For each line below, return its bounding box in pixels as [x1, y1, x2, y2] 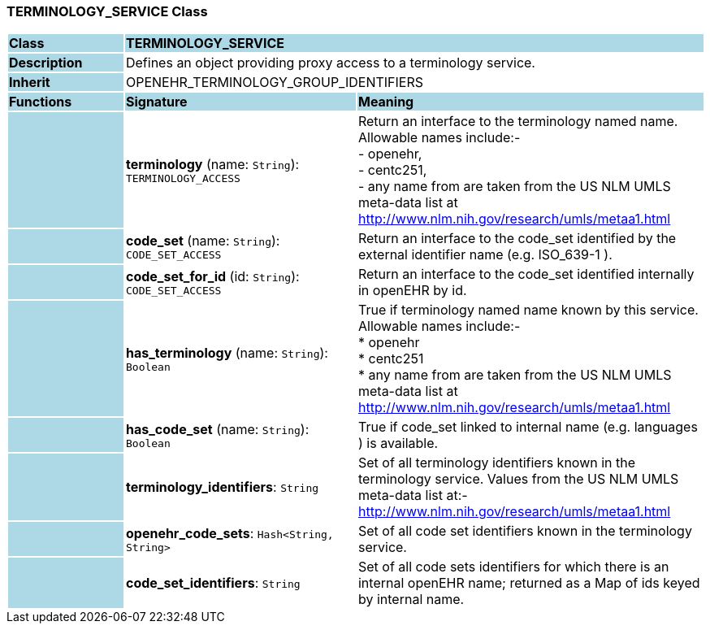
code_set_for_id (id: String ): [125, 267, 300, 285]
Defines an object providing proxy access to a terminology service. [125, 54, 535, 72]
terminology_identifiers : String [125, 479, 319, 496]
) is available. [357, 435, 439, 452]
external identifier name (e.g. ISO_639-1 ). [357, 246, 613, 263]
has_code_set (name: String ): [125, 420, 310, 437]
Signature [125, 93, 188, 111]
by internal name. [357, 591, 465, 608]
